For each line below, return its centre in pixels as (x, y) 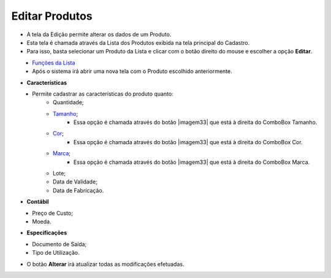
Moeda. (42, 222)
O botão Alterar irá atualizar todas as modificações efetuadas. (105, 264)
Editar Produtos (52, 16)
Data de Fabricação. (78, 190)
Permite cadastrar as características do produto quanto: (103, 94)
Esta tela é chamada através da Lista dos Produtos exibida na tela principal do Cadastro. (138, 42)
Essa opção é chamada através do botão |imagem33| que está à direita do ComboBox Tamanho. (196, 122)
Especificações (47, 233)
